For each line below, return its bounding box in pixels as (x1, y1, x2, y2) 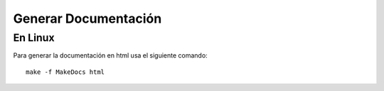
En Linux (13, 31, 55, 44)
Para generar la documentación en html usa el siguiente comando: (13, 51, 208, 60)
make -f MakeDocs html (26, 68, 105, 76)
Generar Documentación (13, 11, 162, 26)
